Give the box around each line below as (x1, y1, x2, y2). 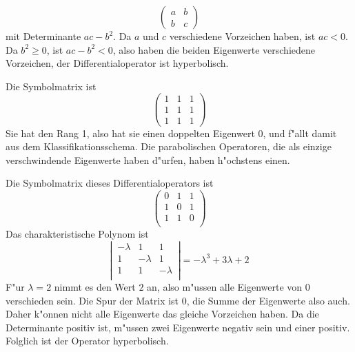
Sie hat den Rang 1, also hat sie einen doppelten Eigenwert (6, 125, 255, 140)
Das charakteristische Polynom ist (6, 227, 149, 241)
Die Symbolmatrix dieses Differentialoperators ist (6, 176, 214, 190)
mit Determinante (6, 29, 81, 43)
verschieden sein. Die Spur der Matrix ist (6, 293, 179, 307)
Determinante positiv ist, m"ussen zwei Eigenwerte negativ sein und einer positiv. (6, 320, 350, 334)
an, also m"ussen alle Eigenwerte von (147, 279, 303, 293)
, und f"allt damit (263, 125, 337, 140)
